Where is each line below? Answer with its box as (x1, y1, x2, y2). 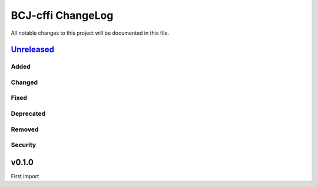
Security (11, 141, 37, 149)
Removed (11, 125, 39, 133)
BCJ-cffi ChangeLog (11, 9, 114, 22)
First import (11, 172, 39, 179)
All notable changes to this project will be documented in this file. (11, 29, 170, 36)
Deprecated (11, 109, 46, 118)
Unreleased (11, 45, 55, 55)
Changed (11, 78, 38, 86)
